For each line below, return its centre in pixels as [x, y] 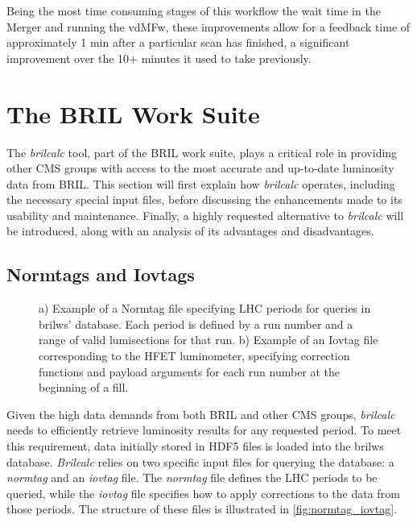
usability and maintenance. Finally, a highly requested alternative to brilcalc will [205, 215]
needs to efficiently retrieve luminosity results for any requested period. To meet [204, 430]
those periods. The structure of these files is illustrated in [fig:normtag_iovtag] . [202, 509]
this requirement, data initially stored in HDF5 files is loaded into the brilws [195, 446]
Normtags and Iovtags [101, 274]
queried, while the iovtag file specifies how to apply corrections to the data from [203, 493]
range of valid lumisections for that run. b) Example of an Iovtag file [208, 340]
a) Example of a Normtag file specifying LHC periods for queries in [205, 308]
